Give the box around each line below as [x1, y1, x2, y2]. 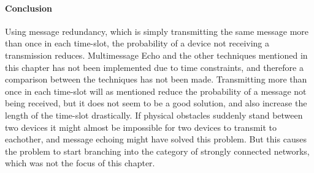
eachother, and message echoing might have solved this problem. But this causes [5, 133, 307, 145]
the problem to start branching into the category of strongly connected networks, [5, 144, 310, 157]
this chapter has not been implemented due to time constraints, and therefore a [5, 61, 304, 73]
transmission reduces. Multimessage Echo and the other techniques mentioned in [5, 48, 308, 61]
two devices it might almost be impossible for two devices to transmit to [5, 120, 277, 133]
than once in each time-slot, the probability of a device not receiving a [5, 37, 270, 50]
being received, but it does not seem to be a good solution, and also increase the [5, 97, 307, 109]
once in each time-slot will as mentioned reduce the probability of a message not [5, 84, 307, 97]
